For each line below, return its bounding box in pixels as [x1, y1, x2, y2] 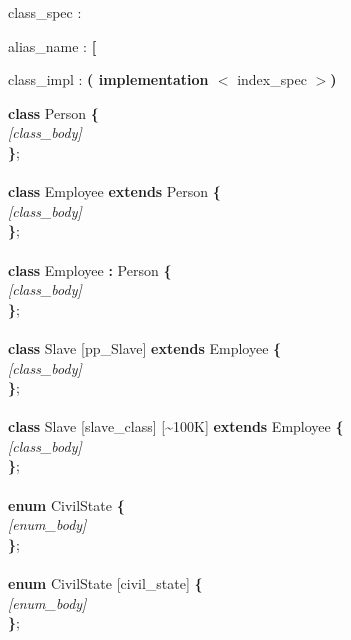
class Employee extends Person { [8, 181, 221, 202]
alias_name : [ [8, 35, 97, 56]
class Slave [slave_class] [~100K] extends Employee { [8, 416, 344, 437]
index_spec [237, 69, 307, 90]
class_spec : [8, 2, 82, 22]
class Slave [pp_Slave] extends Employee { [8, 337, 282, 358]
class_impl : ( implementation [8, 69, 209, 90]
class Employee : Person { [8, 259, 172, 280]
